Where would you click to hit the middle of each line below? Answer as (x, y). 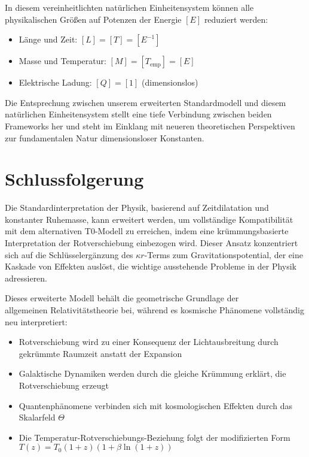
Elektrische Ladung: (55, 82)
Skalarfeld (37, 417)
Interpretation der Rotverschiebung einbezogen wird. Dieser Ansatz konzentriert (152, 243)
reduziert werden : (236, 19)
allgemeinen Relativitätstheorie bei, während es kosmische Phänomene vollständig (154, 310)
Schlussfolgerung (74, 179)
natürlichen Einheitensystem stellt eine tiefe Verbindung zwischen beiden (138, 114)
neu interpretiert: (36, 321)
